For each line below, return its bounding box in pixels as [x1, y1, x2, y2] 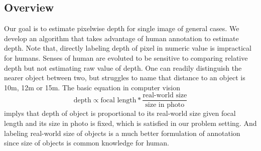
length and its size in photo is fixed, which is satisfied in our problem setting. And [4, 118, 257, 128]
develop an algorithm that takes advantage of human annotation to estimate [4, 33, 239, 43]
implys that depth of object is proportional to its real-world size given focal [4, 108, 236, 118]
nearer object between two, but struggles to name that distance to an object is [4, 72, 245, 83]
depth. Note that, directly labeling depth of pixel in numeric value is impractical [4, 43, 251, 53]
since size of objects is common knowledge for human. [4, 137, 169, 148]
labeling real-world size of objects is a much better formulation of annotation [4, 127, 240, 138]
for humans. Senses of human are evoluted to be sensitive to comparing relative [4, 52, 248, 63]
